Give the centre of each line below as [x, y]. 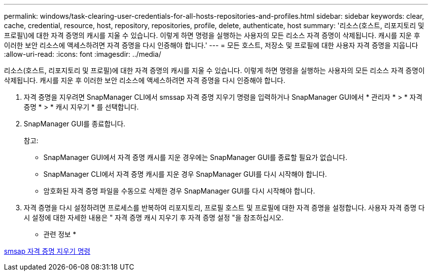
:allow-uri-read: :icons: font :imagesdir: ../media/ [83, 54]
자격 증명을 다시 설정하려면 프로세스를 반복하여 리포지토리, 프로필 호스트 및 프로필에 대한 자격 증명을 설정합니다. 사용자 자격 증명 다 [224, 208]
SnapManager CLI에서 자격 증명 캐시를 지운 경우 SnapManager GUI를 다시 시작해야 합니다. [185, 174]
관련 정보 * [60, 234]
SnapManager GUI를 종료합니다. [75, 124]
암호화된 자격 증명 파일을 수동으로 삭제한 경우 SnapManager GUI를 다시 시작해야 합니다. [179, 191]
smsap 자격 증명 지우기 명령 [47, 251]
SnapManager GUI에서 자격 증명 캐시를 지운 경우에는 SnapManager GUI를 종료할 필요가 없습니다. [196, 157]
